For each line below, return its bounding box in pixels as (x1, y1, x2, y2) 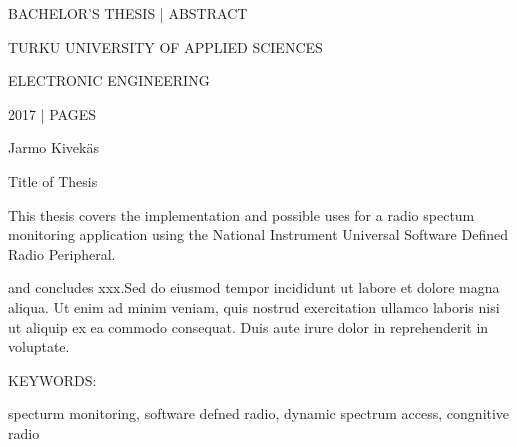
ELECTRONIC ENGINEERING (8, 70, 210, 91)
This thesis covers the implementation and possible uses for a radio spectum (8, 204, 475, 225)
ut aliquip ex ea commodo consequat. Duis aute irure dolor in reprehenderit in (8, 316, 489, 337)
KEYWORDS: (8, 369, 97, 390)
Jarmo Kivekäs (8, 137, 99, 158)
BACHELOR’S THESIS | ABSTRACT (8, 3, 248, 23)
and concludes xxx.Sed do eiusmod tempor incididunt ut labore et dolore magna (8, 277, 500, 298)
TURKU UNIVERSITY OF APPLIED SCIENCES (8, 36, 323, 57)
